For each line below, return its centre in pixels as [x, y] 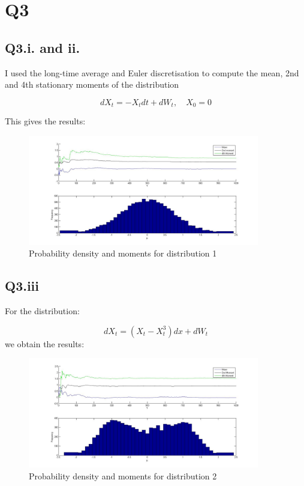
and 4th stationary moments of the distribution [92, 84]
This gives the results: [45, 121]
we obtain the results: [45, 343]
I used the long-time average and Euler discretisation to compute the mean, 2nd [152, 72]
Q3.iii [22, 286]
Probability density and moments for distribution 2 [123, 475]
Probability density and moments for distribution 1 [123, 253]
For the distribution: [42, 311]
